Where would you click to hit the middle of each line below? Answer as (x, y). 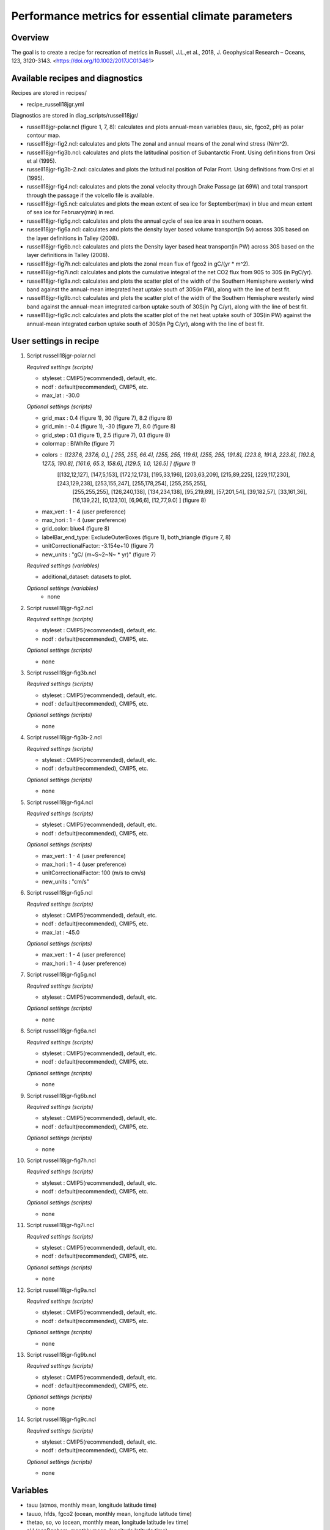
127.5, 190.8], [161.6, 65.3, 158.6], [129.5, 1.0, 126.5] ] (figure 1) (119, 463)
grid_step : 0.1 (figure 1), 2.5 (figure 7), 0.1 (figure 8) (106, 435)
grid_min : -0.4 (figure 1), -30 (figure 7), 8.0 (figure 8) (109, 427)
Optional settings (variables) (63, 588)
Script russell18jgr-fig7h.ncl (61, 1160)
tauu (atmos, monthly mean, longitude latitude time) (92, 1505)
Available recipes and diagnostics (77, 79)
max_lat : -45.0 (61, 932)
